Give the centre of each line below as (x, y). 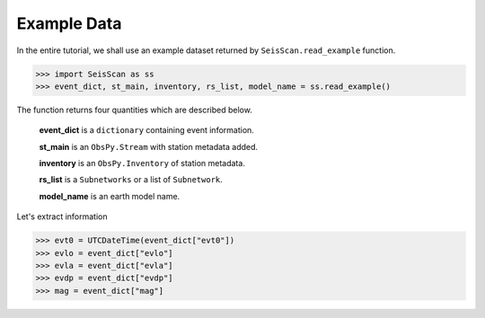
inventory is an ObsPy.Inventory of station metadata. (142, 163)
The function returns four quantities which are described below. (135, 110)
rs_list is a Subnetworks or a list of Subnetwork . (131, 180)
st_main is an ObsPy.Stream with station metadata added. (149, 146)
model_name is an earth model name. (110, 196)
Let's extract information (62, 216)
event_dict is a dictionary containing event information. (147, 130)
